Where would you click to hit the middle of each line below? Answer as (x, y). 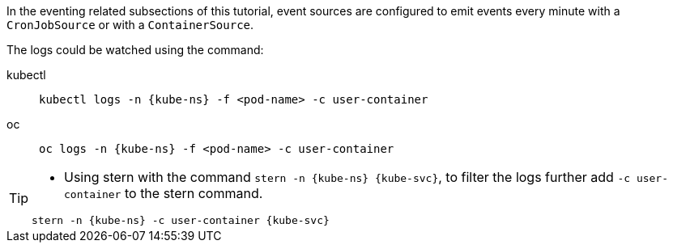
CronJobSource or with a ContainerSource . (130, 25)
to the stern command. (194, 193)
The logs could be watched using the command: (135, 50)
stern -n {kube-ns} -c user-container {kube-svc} (181, 220)
